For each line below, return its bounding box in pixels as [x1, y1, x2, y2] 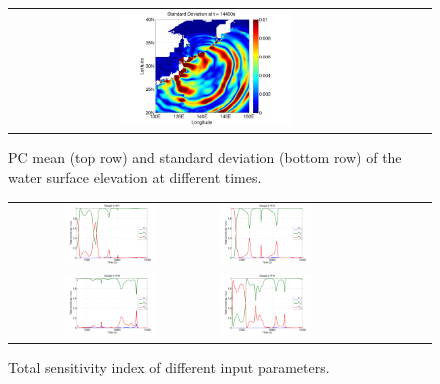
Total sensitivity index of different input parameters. [8, 356, 330, 377]
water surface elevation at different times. [8, 166, 262, 187]
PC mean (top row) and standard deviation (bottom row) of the [8, 147, 402, 168]
